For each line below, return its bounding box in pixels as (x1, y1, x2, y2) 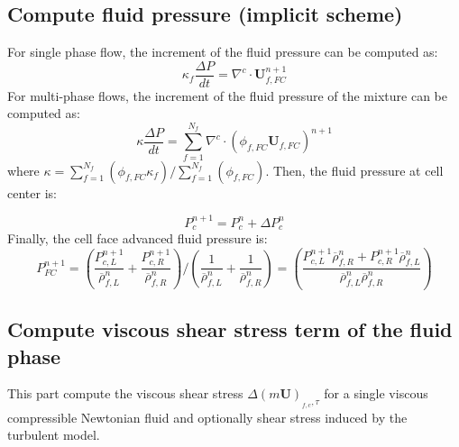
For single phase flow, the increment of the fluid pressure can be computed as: (7, 42, 438, 61)
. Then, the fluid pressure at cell (265, 160, 444, 179)
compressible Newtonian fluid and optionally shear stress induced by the (7, 407, 408, 426)
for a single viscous (324, 384, 428, 403)
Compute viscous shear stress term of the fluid (7, 315, 453, 343)
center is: (7, 183, 57, 202)
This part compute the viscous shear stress (7, 384, 243, 403)
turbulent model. (7, 425, 100, 444)
